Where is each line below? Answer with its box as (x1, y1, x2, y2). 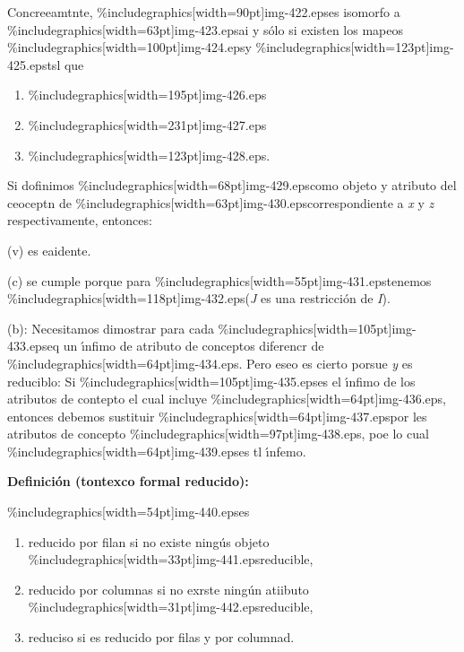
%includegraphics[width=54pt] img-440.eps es (7, 502, 250, 521)
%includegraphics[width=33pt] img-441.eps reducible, (28, 550, 314, 569)
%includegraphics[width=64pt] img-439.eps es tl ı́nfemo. (7, 441, 306, 460)
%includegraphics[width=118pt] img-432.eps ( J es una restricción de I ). (7, 289, 391, 308)
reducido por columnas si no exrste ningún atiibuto (28, 579, 309, 598)
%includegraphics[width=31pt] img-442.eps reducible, (28, 597, 314, 616)
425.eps (7, 55, 47, 74)
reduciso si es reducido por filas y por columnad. (28, 628, 295, 647)
